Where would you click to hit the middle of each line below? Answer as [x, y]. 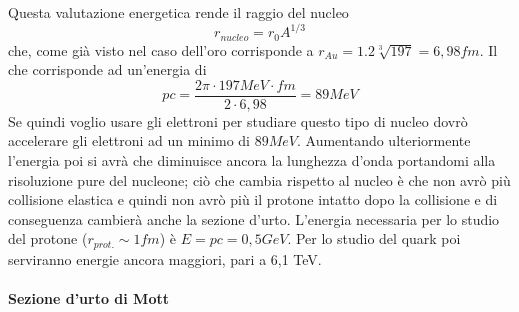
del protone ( [48, 238]
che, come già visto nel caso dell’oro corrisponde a [161, 49]
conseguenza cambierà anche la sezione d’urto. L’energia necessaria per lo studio [254, 218]
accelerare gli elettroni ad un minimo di [129, 140]
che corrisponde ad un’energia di [107, 69]
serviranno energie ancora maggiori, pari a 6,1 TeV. [165, 258]
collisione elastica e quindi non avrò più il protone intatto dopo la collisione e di [253, 199]
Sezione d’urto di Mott [88, 298]
